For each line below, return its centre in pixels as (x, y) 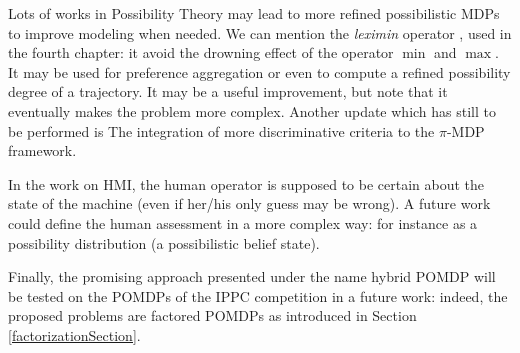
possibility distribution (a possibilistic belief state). (164, 242)
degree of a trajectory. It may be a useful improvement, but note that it (228, 91)
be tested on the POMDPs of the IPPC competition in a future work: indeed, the (258, 295)
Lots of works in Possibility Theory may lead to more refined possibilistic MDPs (254, 13)
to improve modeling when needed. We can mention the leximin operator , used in (260, 32)
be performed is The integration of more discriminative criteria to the (221, 130)
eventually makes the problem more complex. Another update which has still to (252, 110)
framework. (42, 150)
